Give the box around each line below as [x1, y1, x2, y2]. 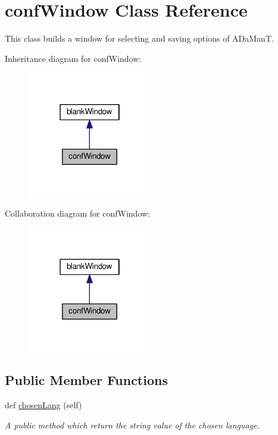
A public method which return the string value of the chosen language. [5, 418, 260, 431]
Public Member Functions [5, 371, 168, 389]
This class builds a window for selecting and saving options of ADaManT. [5, 32, 274, 45]
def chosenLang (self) [5, 399, 82, 411]
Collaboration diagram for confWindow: [5, 206, 151, 219]
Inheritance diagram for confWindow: [5, 52, 142, 64]
